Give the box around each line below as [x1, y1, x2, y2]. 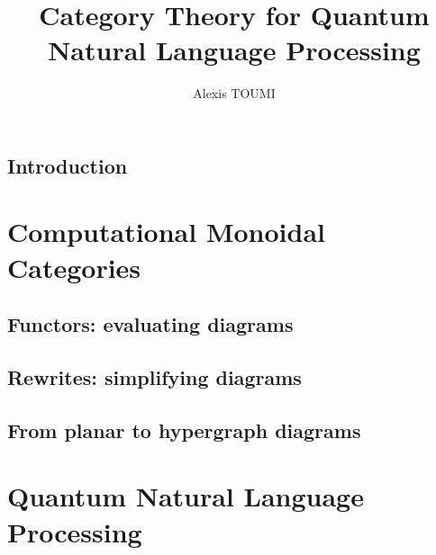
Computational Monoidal [7, 213, 325, 250]
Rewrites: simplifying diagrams [7, 363, 302, 391]
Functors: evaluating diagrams [7, 310, 294, 338]
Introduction [7, 151, 128, 179]
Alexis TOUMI [193, 84, 276, 103]
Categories [7, 248, 141, 285]
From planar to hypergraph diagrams [7, 416, 361, 443]
